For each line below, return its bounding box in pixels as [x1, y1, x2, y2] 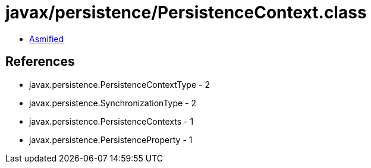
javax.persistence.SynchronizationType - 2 [29, 97, 197, 108]
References [5, 54, 75, 69]
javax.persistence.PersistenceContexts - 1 [29, 116, 194, 126]
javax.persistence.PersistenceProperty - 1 [29, 134, 193, 145]
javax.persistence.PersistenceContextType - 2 [29, 79, 210, 90]
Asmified [29, 33, 64, 44]
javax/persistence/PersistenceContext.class [5, 2, 367, 23]
